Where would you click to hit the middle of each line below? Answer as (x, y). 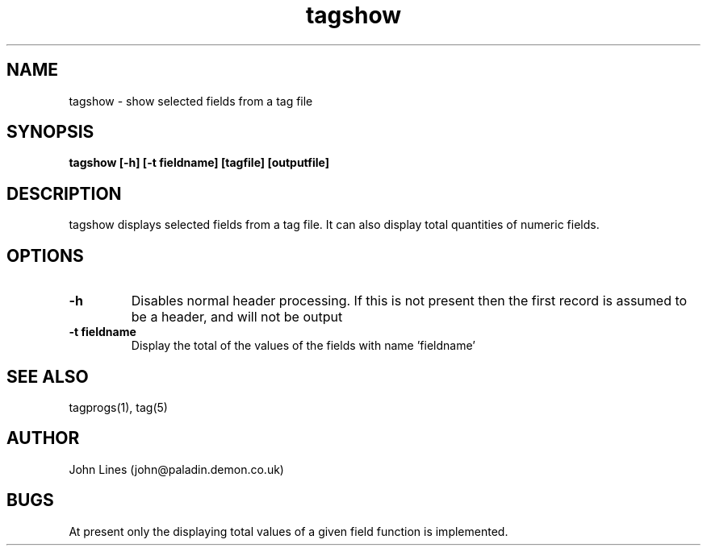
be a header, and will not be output (237, 317)
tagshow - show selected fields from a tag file (191, 101)
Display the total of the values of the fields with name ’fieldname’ (303, 346)
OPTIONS (45, 255)
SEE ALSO (48, 376)
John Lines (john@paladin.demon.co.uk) (176, 469)
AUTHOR (43, 438)
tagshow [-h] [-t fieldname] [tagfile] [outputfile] (199, 163)
